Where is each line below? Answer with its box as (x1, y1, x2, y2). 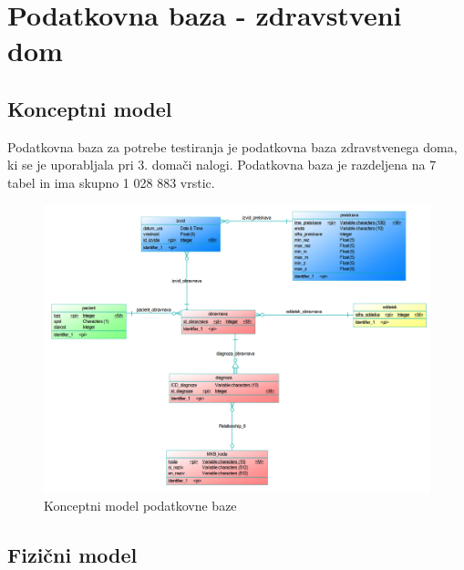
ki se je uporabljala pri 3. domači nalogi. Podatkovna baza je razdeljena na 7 (7, 155, 437, 174)
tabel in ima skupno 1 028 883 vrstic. (7, 172, 215, 192)
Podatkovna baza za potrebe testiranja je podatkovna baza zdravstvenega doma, (7, 137, 458, 156)
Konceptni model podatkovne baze (44, 496, 237, 515)
